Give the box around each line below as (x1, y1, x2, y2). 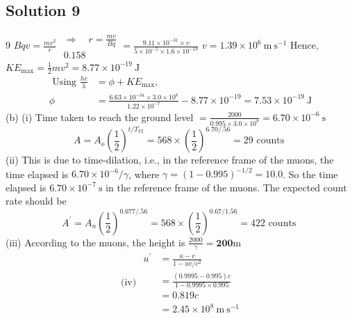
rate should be (6, 193, 67, 208)
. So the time (283, 166, 338, 181)
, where (128, 166, 160, 181)
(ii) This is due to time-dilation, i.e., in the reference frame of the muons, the (6, 152, 334, 167)
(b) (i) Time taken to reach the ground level (6, 109, 194, 124)
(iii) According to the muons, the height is (6, 234, 185, 249)
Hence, (290, 38, 319, 52)
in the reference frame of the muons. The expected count (106, 180, 347, 194)
